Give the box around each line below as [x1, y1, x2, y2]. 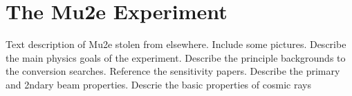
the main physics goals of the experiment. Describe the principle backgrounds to [6, 50, 346, 64]
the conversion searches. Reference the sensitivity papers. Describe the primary [6, 64, 340, 78]
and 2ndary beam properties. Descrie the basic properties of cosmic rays [6, 77, 311, 91]
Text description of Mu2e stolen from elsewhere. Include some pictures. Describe [6, 37, 346, 51]
